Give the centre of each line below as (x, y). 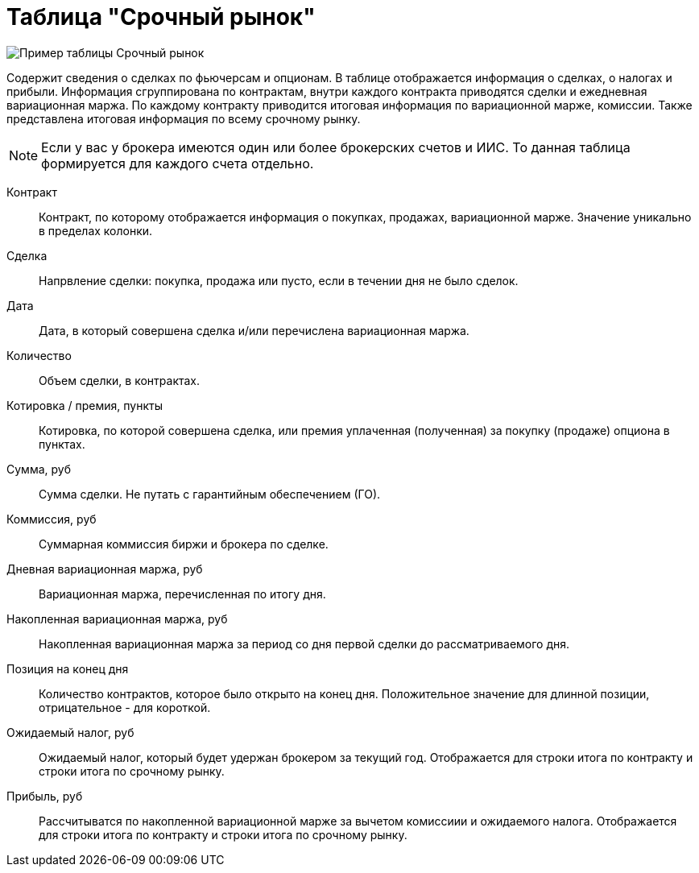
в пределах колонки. (96, 230)
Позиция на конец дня (68, 668)
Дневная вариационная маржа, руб (105, 569)
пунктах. (62, 444)
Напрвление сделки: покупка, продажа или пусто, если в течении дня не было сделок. (279, 280)
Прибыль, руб (45, 796)
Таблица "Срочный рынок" (161, 17)
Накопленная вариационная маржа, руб (117, 619)
